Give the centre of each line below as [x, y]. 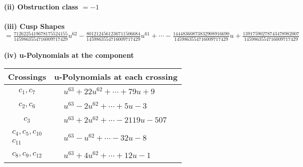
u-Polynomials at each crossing [116, 76]
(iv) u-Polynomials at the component [69, 55]
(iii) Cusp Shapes [34, 26]
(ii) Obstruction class [41, 6]
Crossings [27, 76]
